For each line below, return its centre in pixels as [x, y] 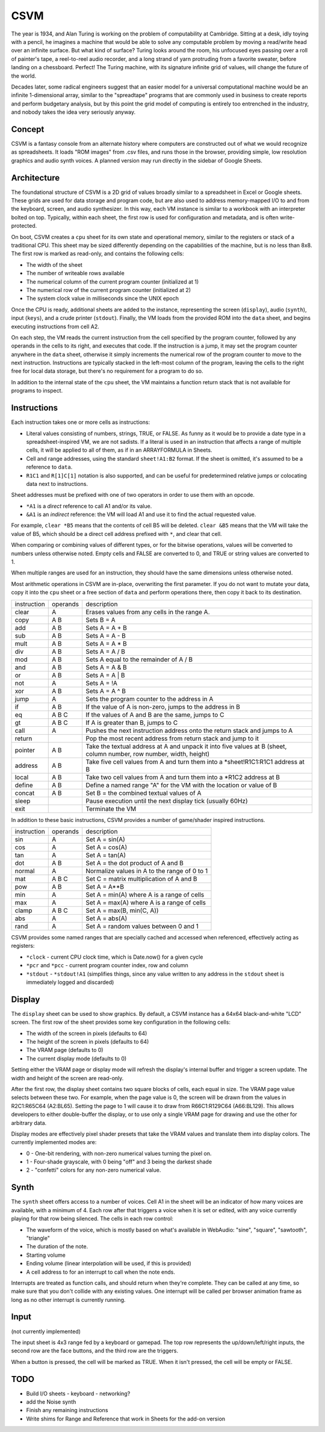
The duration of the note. [57, 1247]
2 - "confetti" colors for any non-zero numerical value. [94, 1170]
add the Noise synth [51, 1402]
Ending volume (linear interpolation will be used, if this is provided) [109, 1263]
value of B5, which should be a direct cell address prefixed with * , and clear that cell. [116, 534]
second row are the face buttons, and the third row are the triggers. [95, 1351]
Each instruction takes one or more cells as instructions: [81, 422]
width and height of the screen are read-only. [67, 1078]
